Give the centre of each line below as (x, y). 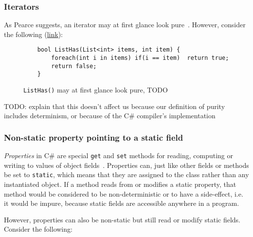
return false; (74, 66)
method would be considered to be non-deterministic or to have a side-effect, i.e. (124, 193)
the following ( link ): (33, 34)
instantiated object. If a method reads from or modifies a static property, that (120, 184)
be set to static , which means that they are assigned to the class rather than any (126, 174)
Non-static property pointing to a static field (94, 137)
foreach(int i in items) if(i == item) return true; (140, 58)
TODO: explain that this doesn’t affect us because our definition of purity (115, 106)
